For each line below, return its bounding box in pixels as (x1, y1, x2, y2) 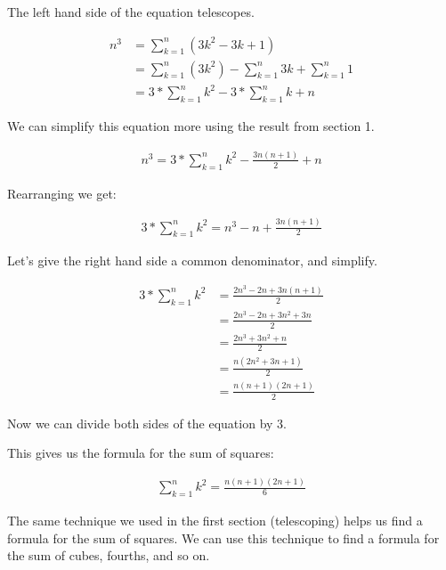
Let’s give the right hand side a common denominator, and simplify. (7, 251, 377, 270)
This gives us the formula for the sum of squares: (7, 444, 274, 462)
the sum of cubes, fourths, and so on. (7, 546, 210, 565)
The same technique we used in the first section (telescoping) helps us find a (7, 510, 423, 529)
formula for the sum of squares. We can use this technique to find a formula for (7, 528, 440, 547)
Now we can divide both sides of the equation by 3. (7, 413, 287, 432)
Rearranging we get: (7, 183, 117, 202)
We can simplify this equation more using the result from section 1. (7, 116, 375, 134)
